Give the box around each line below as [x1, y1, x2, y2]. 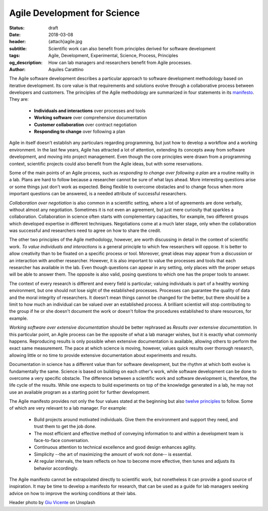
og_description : [9, 60, 43, 66]
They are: [9, 96, 29, 102]
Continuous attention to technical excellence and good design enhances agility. [34, 444, 197, 450]
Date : [9, 31, 21, 37]
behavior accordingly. [34, 465, 79, 471]
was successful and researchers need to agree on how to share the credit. [9, 227, 161, 233]
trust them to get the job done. [34, 424, 96, 430]
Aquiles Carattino [48, 66, 84, 72]
